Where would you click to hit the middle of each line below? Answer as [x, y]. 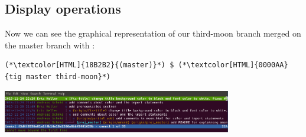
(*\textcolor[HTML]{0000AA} [233, 65]
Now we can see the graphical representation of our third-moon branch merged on [153, 33]
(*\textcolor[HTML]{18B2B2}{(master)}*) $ [89, 65]
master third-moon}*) [68, 76]
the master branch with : [50, 45]
